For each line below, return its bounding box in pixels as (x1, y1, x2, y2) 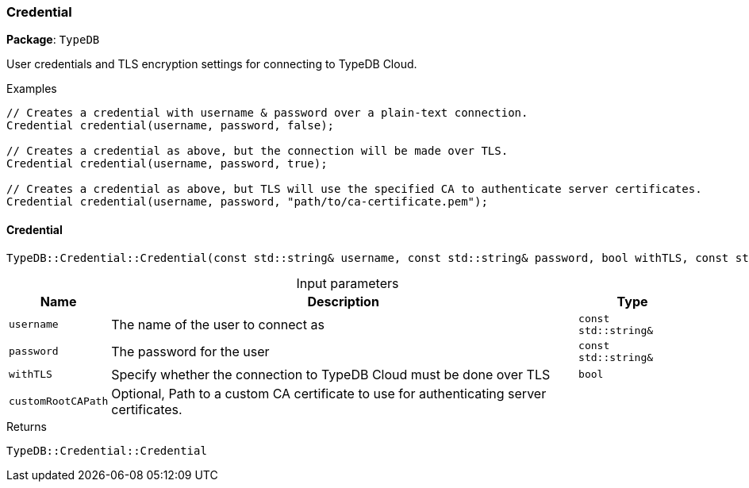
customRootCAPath (9, 395, 109, 408)
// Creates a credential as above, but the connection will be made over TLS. (6, 144, 509, 158)
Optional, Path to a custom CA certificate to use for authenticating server (111, 385, 547, 402)
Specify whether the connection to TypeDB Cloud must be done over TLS (111, 366, 551, 382)
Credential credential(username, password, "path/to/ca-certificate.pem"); (6, 195, 488, 209)
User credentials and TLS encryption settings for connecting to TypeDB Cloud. (6, 57, 417, 71)
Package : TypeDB (6, 33, 100, 47)
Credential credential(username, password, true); (6, 157, 328, 171)
